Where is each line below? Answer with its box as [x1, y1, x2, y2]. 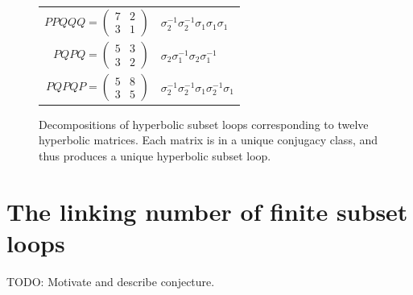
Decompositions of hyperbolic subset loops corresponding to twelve [39, 115, 369, 132]
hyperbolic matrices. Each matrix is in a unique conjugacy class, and [39, 131, 378, 148]
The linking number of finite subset [6, 194, 408, 227]
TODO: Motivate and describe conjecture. [6, 272, 215, 289]
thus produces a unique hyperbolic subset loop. [39, 147, 271, 164]
